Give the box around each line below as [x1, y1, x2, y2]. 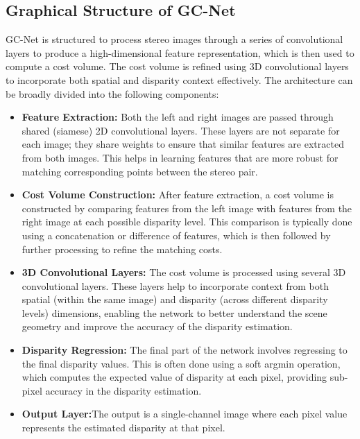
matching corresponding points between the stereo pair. [22, 164, 258, 178]
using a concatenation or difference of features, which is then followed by [22, 227, 331, 242]
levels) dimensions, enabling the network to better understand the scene [22, 305, 327, 320]
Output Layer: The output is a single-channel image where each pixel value [22, 406, 348, 421]
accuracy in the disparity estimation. [45, 383, 202, 397]
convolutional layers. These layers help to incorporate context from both [22, 278, 329, 293]
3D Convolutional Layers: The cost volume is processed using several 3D [22, 265, 346, 279]
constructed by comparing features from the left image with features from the [22, 200, 352, 215]
